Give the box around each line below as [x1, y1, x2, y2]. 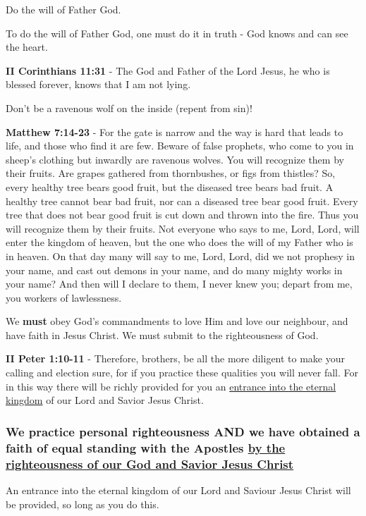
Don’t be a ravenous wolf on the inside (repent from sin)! [6, 100, 252, 115]
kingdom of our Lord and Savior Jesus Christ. [6, 393, 204, 407]
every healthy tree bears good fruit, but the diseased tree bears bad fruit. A [6, 179, 334, 194]
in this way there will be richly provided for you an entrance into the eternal [6, 379, 336, 393]
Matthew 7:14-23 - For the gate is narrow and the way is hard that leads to [6, 124, 343, 139]
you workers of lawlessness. [6, 290, 122, 305]
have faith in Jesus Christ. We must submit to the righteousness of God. [6, 327, 319, 342]
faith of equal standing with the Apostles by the [6, 438, 286, 456]
